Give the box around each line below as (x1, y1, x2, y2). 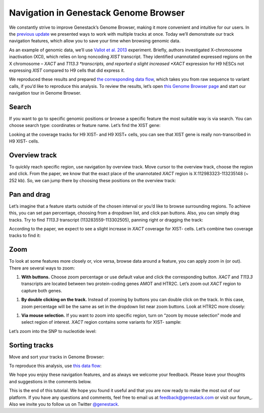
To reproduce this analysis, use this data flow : (9, 363, 102, 369)
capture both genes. (21, 288, 62, 293)
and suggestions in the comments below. (9, 378, 92, 384)
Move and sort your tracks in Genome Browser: (9, 354, 105, 360)
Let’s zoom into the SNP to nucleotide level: (9, 328, 97, 334)
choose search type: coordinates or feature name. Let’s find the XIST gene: (9, 123, 161, 128)
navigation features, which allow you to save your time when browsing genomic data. (9, 38, 181, 44)
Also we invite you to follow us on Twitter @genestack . (9, 401, 119, 407)
